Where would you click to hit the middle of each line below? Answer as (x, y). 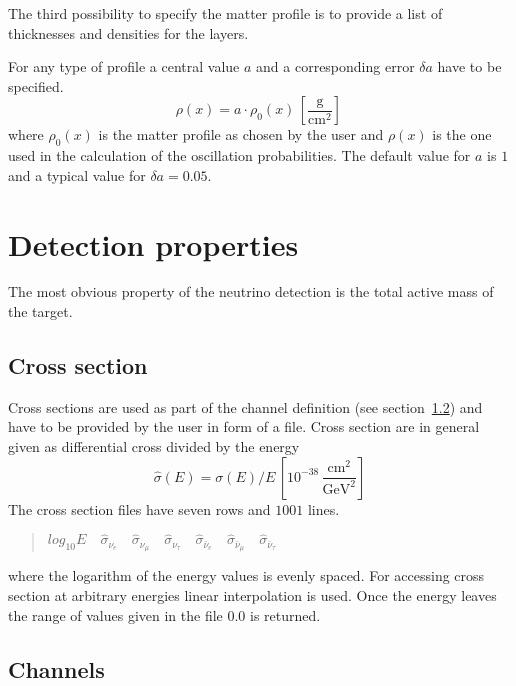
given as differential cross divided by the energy (154, 446)
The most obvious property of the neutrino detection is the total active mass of (251, 291)
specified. (36, 85)
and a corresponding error (335, 66)
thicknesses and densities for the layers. (128, 32)
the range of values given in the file (115, 614)
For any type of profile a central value (124, 66)
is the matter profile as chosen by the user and (241, 134)
